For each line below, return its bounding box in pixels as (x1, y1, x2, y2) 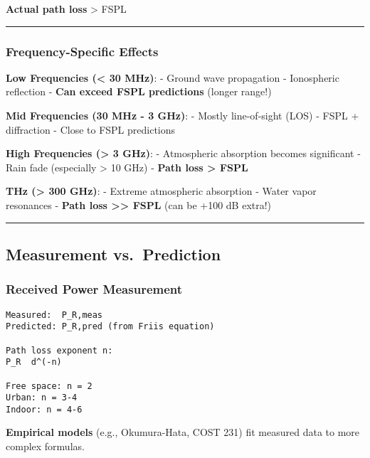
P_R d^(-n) (6, 357, 62, 368)
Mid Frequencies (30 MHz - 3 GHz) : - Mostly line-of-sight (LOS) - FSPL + (6, 108, 359, 122)
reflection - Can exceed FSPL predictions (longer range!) (6, 84, 272, 99)
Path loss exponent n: (6, 345, 113, 356)
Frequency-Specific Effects (6, 42, 159, 60)
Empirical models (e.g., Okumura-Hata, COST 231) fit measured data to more (6, 425, 360, 440)
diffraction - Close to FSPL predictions (6, 122, 176, 137)
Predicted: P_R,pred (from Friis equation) (6, 321, 215, 332)
